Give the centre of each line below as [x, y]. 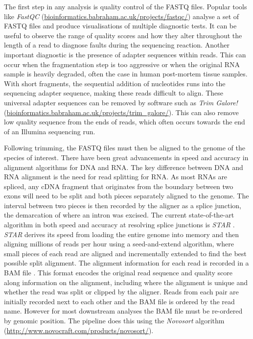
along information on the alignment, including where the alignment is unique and [126, 282]
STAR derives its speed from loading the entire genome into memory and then [121, 234]
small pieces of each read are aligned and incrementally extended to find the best [125, 253]
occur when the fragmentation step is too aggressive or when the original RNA [122, 64]
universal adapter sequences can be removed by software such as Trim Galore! [121, 102]
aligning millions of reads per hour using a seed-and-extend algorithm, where [119, 244]
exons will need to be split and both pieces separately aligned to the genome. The [126, 196]
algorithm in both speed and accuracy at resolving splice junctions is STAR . [119, 225]
